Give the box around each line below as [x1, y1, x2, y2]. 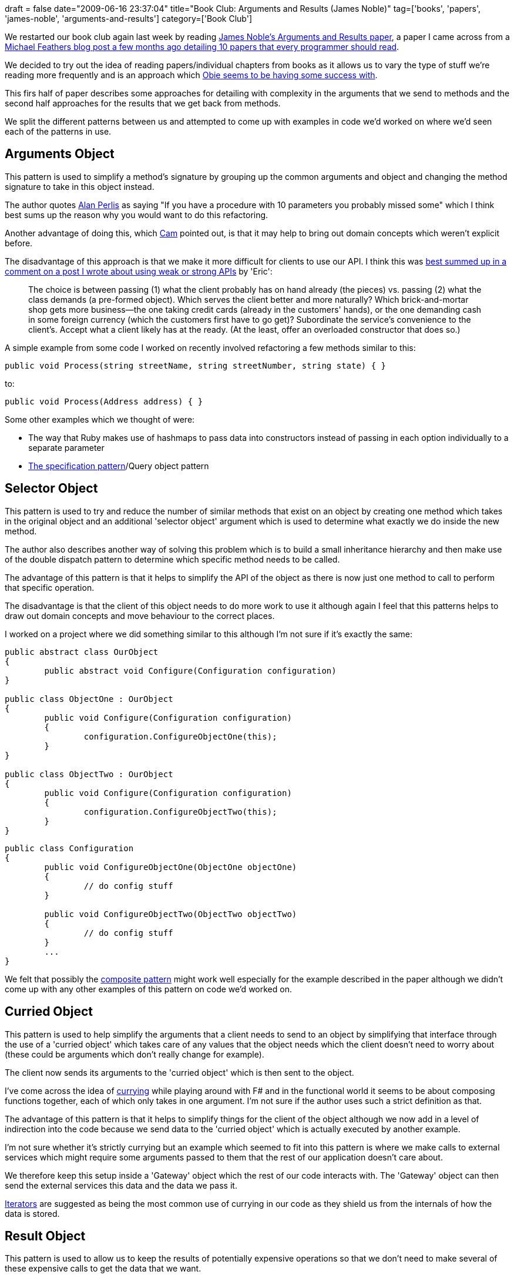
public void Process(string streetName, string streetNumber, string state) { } [5, 360, 387, 370]
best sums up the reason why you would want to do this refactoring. [5, 209, 268, 220]
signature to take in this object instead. [5, 181, 154, 192]
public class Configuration [5, 843, 134, 853]
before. [5, 237, 33, 248]
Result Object [5, 1228, 86, 1243]
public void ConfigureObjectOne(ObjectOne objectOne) [44, 862, 297, 872]
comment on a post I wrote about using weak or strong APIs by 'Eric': [5, 266, 273, 276]
